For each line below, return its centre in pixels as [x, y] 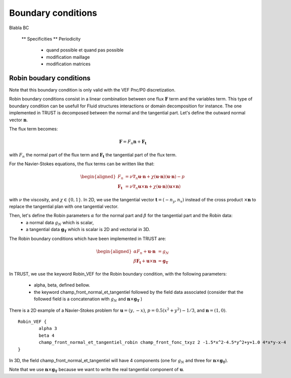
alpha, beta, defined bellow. [62, 285]
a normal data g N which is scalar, [60, 223]
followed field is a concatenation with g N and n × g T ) [88, 299]
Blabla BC [19, 28]
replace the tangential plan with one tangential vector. [64, 206]
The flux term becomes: [34, 129]
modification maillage [68, 57]
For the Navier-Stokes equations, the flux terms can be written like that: [82, 164]
